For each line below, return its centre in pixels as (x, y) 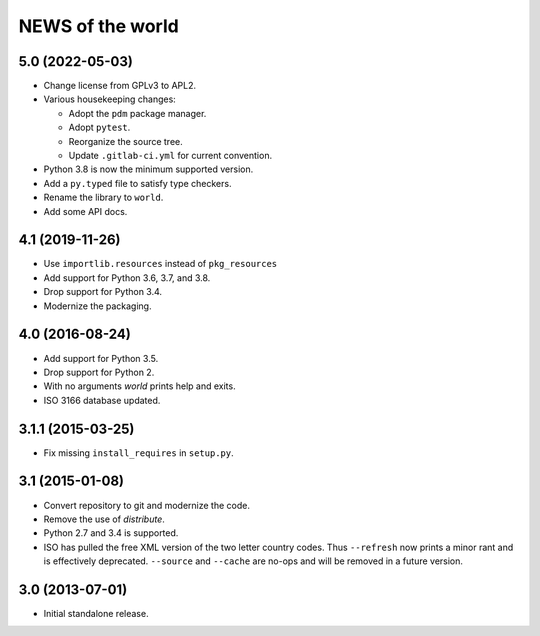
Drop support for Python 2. (99, 372)
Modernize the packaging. (97, 306)
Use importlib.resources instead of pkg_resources (160, 264)
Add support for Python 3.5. (101, 358)
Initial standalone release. (96, 614)
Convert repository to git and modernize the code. (146, 505)
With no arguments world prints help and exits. (139, 386)
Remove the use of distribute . (104, 519)
